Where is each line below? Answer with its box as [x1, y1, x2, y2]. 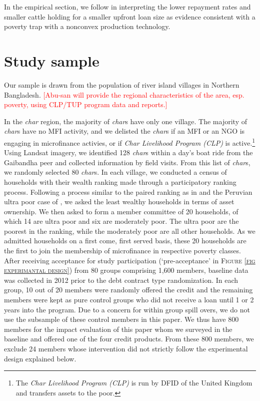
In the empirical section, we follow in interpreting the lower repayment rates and [4, 2, 251, 12]
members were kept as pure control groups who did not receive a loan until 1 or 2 [4, 294, 254, 305]
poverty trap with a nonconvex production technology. [4, 21, 170, 32]
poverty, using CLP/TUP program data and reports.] [4, 99, 167, 110]
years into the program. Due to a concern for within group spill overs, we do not [4, 304, 250, 314]
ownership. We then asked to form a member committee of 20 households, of [4, 206, 238, 216]
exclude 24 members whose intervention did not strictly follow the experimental [4, 343, 248, 353]
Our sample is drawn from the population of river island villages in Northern [4, 79, 239, 90]
